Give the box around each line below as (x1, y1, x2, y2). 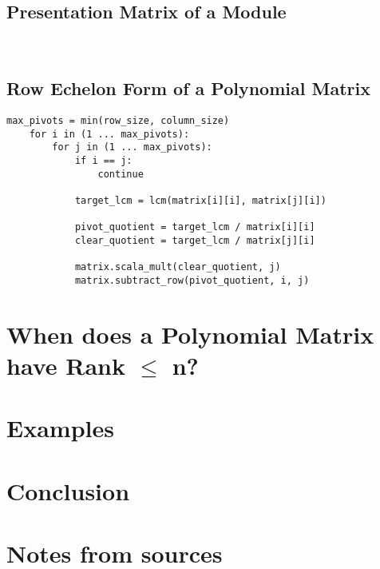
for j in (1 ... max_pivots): (52, 141, 212, 153)
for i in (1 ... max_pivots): (29, 128, 190, 140)
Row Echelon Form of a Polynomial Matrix (6, 76, 370, 101)
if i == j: (74, 154, 133, 166)
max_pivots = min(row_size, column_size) (6, 115, 230, 126)
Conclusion (6, 474, 130, 507)
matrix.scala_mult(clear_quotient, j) (74, 261, 281, 273)
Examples (6, 412, 114, 444)
